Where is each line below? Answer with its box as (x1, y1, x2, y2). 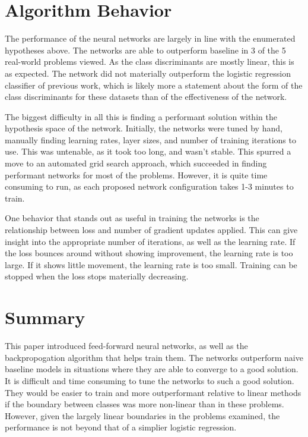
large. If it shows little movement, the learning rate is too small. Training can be (5, 258, 297, 271)
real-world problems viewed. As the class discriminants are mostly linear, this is (5, 55, 294, 68)
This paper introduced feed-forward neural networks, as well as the (5, 339, 248, 352)
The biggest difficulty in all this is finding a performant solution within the (5, 110, 277, 122)
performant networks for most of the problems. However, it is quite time (5, 168, 268, 181)
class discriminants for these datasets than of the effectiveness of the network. (5, 90, 287, 103)
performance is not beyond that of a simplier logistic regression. (5, 421, 237, 433)
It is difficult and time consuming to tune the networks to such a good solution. (5, 374, 294, 386)
